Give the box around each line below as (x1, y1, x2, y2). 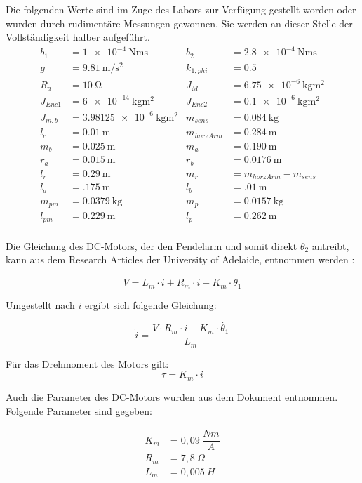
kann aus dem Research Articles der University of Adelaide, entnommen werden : (6, 252, 355, 267)
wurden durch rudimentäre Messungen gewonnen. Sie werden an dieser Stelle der (6, 15, 353, 30)
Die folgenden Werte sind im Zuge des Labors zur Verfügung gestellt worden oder (6, 2, 356, 16)
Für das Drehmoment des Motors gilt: (6, 356, 169, 371)
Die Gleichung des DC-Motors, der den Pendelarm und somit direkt (6, 238, 297, 253)
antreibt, (311, 238, 349, 253)
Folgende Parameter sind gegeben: (6, 403, 152, 418)
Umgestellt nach (6, 297, 75, 312)
